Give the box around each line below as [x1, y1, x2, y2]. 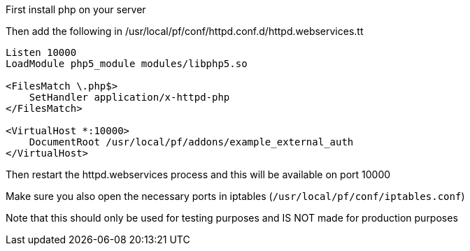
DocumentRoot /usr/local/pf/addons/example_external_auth [29, 136, 354, 148]
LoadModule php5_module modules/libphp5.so [6, 58, 248, 69]
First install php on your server [6, 3, 146, 15]
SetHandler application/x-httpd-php [29, 92, 230, 103]
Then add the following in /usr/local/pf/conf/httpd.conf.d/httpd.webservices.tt [6, 25, 364, 37]
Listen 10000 [6, 47, 77, 58]
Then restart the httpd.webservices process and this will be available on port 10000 [6, 168, 391, 180]
